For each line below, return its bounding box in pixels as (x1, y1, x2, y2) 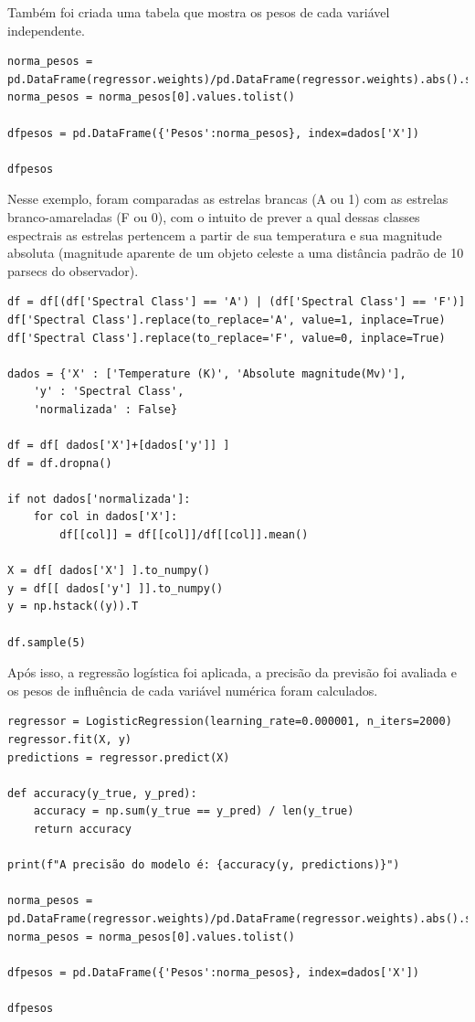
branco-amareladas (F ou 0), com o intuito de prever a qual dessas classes (7, 207, 420, 226)
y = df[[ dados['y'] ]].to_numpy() (7, 581, 224, 595)
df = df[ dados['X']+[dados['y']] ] (7, 439, 230, 452)
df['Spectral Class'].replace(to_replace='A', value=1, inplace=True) (7, 313, 446, 326)
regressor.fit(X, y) (7, 732, 132, 746)
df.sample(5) (7, 635, 86, 649)
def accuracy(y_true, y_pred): (7, 786, 197, 800)
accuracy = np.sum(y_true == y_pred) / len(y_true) (33, 804, 354, 818)
